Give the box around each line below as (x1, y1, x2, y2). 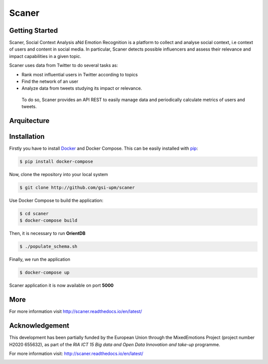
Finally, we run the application (9, 256, 70, 262)
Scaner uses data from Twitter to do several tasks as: (9, 62, 119, 68)
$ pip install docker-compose (19, 159, 93, 165)
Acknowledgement (9, 321, 69, 330)
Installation (9, 132, 45, 141)
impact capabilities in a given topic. (9, 53, 81, 59)
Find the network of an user (21, 78, 79, 84)
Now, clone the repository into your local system (9, 172, 108, 178)
